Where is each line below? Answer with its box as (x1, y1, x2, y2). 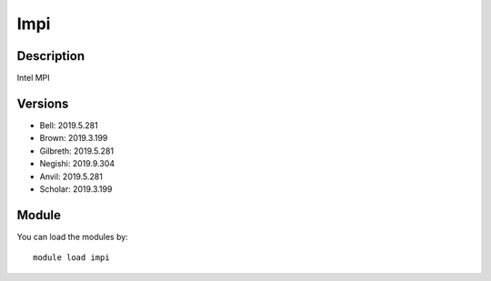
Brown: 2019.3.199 (39, 133, 108, 144)
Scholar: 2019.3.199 (39, 183, 113, 195)
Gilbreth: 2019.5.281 (39, 146, 114, 156)
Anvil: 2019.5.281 (39, 171, 104, 182)
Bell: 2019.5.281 (39, 119, 99, 131)
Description (16, 48, 85, 64)
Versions (16, 95, 69, 111)
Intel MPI (16, 73, 50, 84)
